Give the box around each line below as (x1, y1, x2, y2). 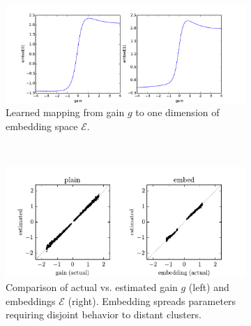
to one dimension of (135, 105, 220, 120)
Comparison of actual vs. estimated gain (6, 280, 178, 295)
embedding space (6, 118, 78, 133)
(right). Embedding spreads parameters (68, 293, 236, 308)
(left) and (188, 280, 229, 295)
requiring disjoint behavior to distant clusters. (6, 307, 201, 322)
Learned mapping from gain (6, 105, 125, 120)
